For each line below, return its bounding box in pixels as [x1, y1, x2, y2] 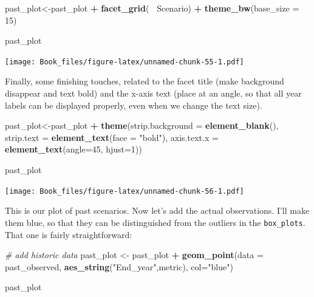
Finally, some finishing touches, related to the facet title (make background [5, 75, 284, 87]
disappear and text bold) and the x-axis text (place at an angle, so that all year [5, 87, 302, 100]
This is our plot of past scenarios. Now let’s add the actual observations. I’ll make [5, 204, 310, 217]
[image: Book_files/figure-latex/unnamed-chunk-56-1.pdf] [5, 186, 244, 196]
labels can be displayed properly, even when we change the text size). [5, 98, 262, 111]
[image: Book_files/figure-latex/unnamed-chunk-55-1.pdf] [5, 57, 244, 66]
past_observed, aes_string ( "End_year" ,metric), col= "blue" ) [5, 260, 233, 273]
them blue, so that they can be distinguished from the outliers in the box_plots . [5, 216, 305, 228]
